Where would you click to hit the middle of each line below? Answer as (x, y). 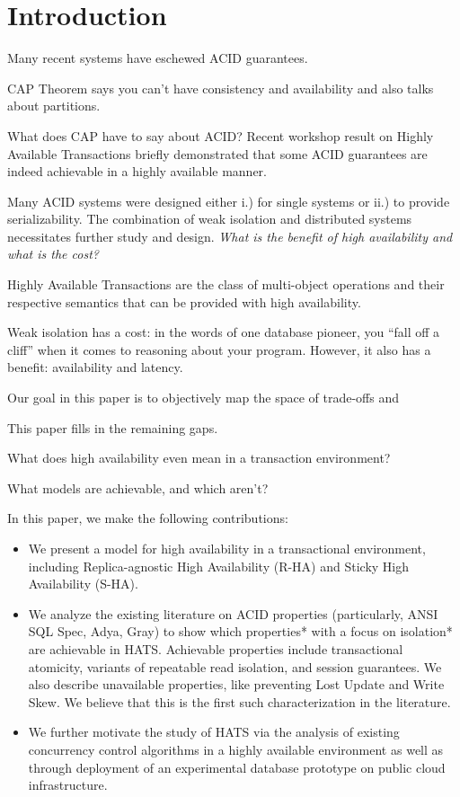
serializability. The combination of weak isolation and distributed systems (210, 219)
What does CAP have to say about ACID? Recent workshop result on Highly (221, 135)
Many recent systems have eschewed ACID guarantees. (158, 58)
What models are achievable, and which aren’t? (138, 487)
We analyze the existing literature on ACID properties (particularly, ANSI (233, 613)
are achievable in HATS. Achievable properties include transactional (216, 648)
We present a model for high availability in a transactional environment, (227, 548)
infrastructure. (68, 785)
